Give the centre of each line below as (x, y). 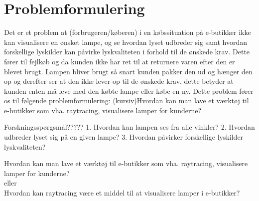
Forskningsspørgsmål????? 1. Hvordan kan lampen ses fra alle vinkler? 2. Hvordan (129, 127)
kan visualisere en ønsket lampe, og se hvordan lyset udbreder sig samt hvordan (126, 42)
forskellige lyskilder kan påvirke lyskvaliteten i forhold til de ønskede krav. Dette (127, 52)
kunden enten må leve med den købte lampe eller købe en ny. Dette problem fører (129, 91)
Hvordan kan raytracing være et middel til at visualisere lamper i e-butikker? (122, 193)
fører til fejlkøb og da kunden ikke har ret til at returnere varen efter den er (120, 61)
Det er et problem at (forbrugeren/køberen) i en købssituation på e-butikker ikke (128, 32)
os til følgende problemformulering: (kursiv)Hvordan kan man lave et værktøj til (127, 100)
